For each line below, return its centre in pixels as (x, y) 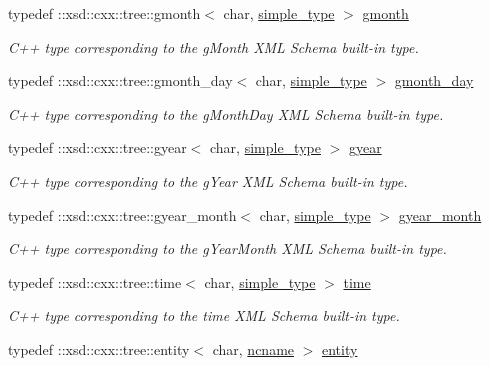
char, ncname (253, 348)
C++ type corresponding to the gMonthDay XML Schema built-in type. (226, 113)
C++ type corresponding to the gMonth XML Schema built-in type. (213, 46)
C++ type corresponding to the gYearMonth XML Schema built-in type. (227, 248)
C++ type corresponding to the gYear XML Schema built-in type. (208, 180)
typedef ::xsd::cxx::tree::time (95, 281)
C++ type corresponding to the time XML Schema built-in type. (204, 315)
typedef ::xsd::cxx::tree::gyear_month (122, 214)
